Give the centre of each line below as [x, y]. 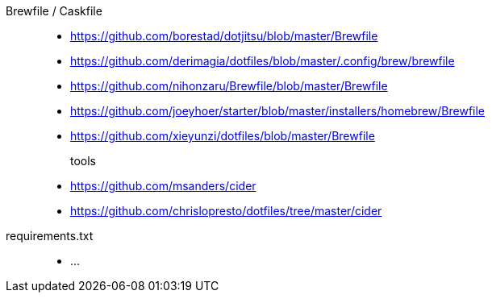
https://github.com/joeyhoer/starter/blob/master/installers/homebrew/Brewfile [278, 111]
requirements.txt [50, 236]
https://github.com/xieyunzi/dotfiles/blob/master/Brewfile [223, 136]
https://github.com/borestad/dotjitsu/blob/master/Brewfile [224, 36]
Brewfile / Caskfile [54, 11]
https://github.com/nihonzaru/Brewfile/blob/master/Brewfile [229, 86]
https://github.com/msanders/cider [163, 186]
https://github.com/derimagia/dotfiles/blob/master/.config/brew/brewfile [263, 61]
